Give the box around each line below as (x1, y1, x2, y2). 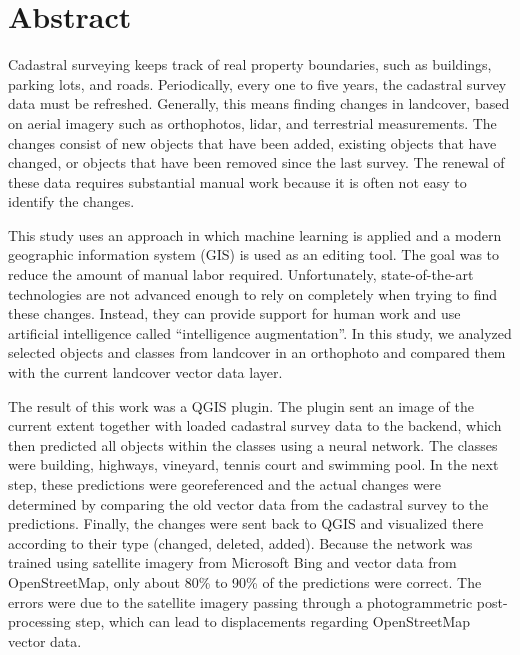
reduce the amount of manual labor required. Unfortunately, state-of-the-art (8, 264, 474, 285)
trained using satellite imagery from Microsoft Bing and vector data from (8, 552, 457, 573)
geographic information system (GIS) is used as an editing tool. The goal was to (8, 244, 500, 265)
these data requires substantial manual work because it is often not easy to (8, 171, 467, 192)
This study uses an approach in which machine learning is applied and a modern (8, 224, 502, 245)
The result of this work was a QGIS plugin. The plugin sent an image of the (8, 395, 474, 416)
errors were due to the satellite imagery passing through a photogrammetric (8, 591, 473, 612)
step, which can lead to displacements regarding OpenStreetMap (75, 611, 471, 632)
